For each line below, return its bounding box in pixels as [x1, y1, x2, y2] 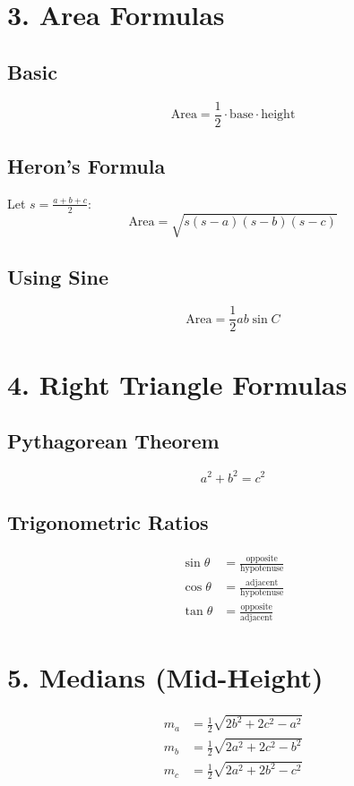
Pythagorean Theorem [7, 427, 220, 455]
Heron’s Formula [7, 152, 166, 180]
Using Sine [7, 262, 108, 290]
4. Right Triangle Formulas [7, 365, 348, 402]
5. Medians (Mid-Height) [7, 658, 324, 695]
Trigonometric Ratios [7, 508, 209, 535]
